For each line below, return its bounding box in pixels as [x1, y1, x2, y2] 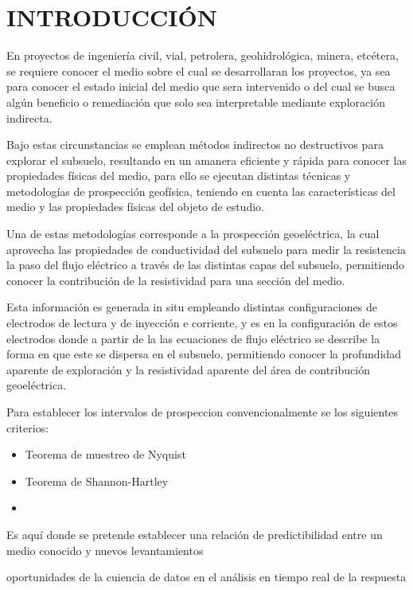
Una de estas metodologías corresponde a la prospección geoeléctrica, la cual [6, 225, 380, 242]
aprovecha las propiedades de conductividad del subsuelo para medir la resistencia [6, 240, 406, 257]
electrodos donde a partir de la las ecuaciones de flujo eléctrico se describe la [6, 330, 380, 346]
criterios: [6, 419, 49, 436]
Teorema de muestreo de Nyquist [25, 446, 186, 463]
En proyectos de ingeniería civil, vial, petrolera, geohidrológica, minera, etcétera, [6, 47, 399, 64]
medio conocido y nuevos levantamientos [6, 541, 204, 558]
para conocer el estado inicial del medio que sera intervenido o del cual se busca [6, 78, 395, 95]
